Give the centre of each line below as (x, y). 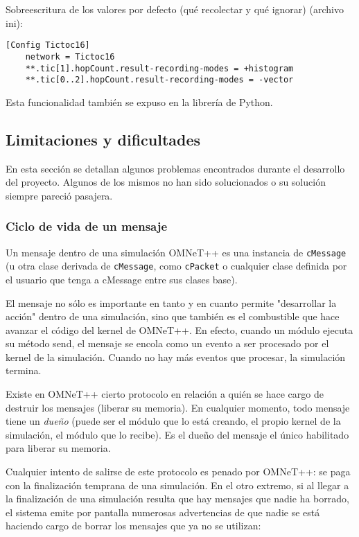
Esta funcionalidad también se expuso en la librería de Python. (139, 102)
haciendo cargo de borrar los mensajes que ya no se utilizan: (133, 526)
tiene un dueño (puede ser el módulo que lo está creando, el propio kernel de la (173, 421)
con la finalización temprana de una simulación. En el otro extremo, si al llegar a (177, 485)
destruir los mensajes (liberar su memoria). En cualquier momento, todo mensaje (178, 407)
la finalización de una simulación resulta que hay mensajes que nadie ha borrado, (177, 499)
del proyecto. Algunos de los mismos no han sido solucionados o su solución (166, 182)
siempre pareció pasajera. (59, 195)
